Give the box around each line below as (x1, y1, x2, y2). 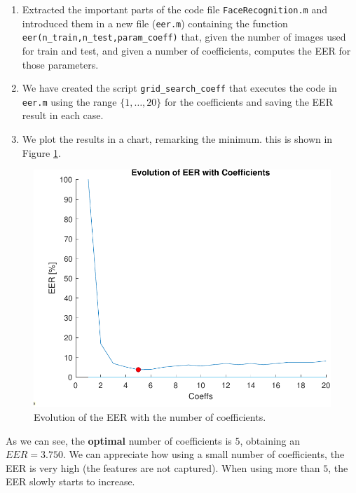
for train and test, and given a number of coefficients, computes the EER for (22, 43, 351, 57)
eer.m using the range (22, 94, 117, 109)
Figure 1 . (22, 145, 61, 160)
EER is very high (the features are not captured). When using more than (6, 460, 320, 475)
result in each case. (22, 108, 104, 123)
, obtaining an (240, 433, 301, 447)
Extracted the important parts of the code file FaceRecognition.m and (22, 2, 327, 16)
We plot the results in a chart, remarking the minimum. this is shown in (22, 132, 333, 146)
